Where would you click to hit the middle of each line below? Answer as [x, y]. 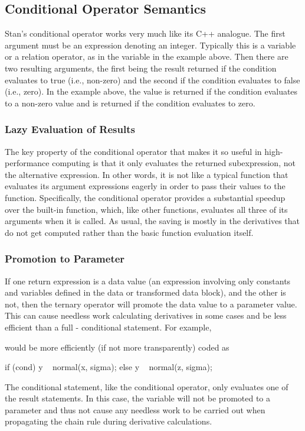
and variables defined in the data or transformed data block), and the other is [145, 292]
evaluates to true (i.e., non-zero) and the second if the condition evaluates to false [152, 80]
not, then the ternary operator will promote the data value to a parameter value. [151, 304]
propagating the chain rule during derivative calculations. [109, 421]
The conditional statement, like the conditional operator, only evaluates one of [147, 386]
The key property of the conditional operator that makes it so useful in [133, 151]
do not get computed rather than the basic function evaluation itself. [129, 232]
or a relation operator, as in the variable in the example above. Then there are [147, 56]
